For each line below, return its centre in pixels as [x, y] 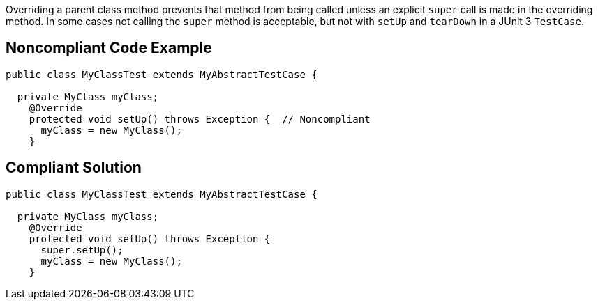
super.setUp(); [82, 250]
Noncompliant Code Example [109, 48]
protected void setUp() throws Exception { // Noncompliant [200, 119]
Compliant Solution [74, 168]
